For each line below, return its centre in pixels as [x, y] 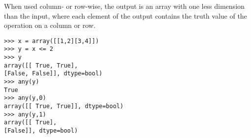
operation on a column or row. [50, 25]
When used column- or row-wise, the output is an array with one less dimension [124, 6]
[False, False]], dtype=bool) [53, 74]
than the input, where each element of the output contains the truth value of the [125, 15]
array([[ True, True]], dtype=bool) [64, 106]
